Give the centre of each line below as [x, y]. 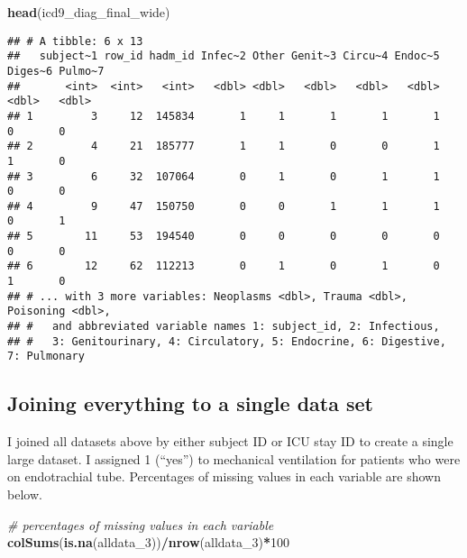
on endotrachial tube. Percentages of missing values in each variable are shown [224, 476]
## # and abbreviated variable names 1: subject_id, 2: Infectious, [224, 327]
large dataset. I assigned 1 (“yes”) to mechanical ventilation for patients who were [234, 458]
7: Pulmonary [46, 357]
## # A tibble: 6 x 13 [75, 41]
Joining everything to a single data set [190, 403]
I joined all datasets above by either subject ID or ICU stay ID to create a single [230, 441]
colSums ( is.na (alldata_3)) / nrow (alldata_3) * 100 [149, 542]
